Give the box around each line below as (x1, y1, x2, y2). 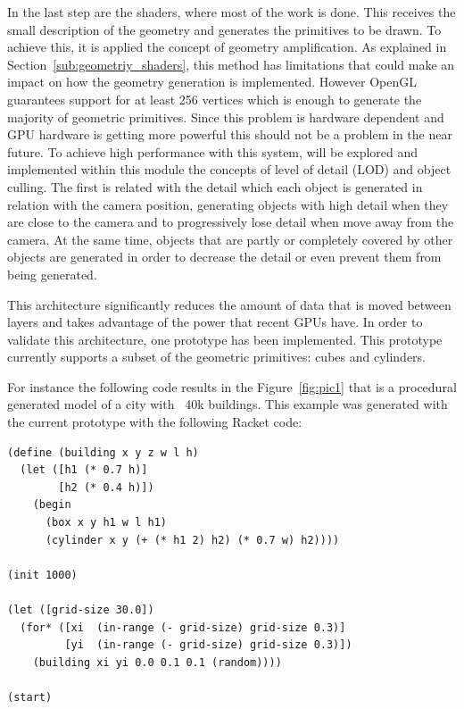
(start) (7, 690, 53, 704)
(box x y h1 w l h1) (45, 516, 167, 530)
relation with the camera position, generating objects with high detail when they (7, 195, 449, 213)
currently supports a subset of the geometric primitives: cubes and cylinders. (7, 347, 426, 366)
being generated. (7, 264, 97, 283)
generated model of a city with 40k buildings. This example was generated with (7, 395, 448, 413)
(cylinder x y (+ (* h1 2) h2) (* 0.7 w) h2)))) (45, 533, 340, 546)
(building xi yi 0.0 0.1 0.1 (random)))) (32, 655, 282, 669)
